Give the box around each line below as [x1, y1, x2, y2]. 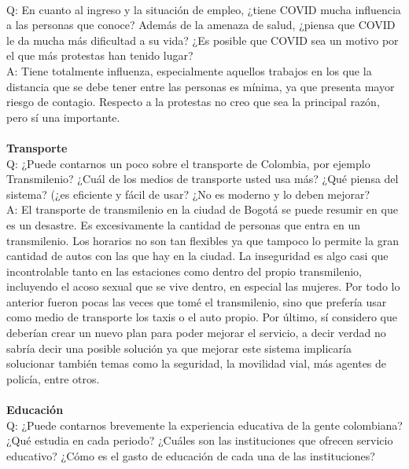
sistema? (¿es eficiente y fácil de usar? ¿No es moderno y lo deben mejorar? [6, 185, 370, 202]
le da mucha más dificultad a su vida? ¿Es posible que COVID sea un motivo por [6, 31, 399, 48]
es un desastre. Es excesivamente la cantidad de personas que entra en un [6, 216, 360, 233]
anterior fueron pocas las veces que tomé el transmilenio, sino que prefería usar [6, 293, 387, 310]
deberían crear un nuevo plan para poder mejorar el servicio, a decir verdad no [6, 324, 386, 341]
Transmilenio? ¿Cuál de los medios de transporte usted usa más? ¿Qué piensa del [6, 170, 399, 187]
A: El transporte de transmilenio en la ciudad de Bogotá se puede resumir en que [6, 201, 398, 218]
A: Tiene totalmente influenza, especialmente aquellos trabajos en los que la [6, 62, 372, 79]
